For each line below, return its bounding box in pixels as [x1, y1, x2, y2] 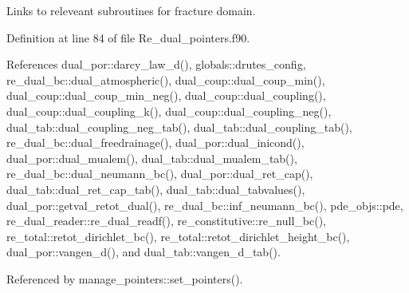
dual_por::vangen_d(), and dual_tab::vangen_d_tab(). [6, 244, 281, 260]
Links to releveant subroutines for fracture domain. [6, 2, 256, 18]
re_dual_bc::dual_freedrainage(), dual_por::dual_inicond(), [6, 134, 305, 151]
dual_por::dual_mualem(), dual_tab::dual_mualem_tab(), [6, 149, 297, 166]
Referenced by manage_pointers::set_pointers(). [6, 270, 243, 287]
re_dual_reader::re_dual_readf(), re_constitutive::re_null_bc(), [6, 212, 326, 229]
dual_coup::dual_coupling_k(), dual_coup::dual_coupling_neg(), [6, 102, 332, 119]
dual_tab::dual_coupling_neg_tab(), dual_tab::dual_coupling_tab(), [6, 118, 352, 135]
